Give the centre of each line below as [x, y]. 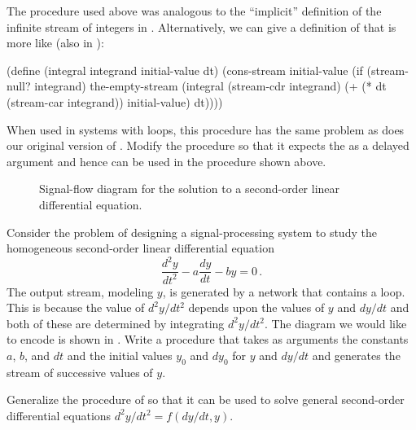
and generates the [356, 355]
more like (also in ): [55, 43]
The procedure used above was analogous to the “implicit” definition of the [194, 11]
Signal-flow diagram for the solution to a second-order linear [190, 189]
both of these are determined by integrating [116, 323]
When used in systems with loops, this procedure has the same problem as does [206, 129]
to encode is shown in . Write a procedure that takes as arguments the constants [208, 339]
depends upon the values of [256, 307]
